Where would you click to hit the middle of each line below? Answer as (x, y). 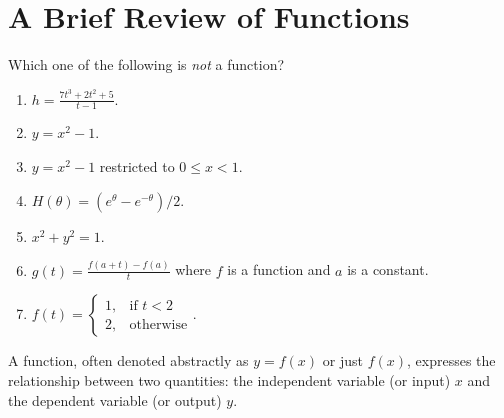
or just (342, 360)
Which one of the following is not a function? (146, 64)
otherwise (158, 324)
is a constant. (388, 269)
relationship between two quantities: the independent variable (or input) (229, 379)
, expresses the (451, 360)
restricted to (137, 166)
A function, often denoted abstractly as (128, 360)
